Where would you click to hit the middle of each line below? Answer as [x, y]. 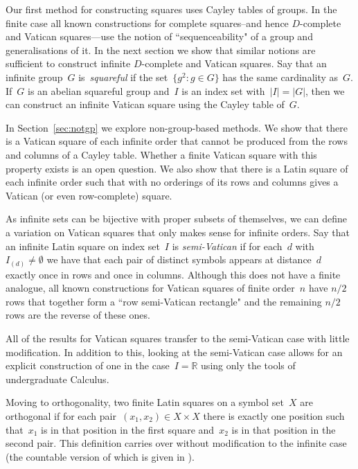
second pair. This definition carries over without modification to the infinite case [176, 443]
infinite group [34, 77]
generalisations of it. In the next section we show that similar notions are [161, 50]
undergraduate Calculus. [57, 379]
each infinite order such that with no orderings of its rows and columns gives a [172, 182]
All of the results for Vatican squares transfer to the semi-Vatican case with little [178, 338]
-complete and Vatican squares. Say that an [234, 63]
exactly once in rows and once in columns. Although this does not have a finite [173, 274]
